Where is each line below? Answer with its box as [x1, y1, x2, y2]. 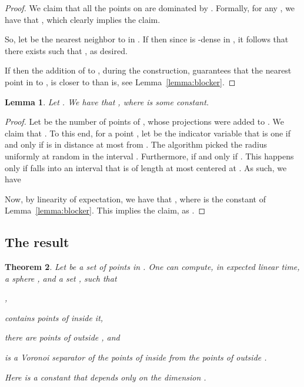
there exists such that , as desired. [5, 44, 128, 56]
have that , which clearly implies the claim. [5, 13, 161, 25]
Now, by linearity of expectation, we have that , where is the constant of [5, 192, 266, 205]
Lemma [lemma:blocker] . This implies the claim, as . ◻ [5, 204, 206, 216]
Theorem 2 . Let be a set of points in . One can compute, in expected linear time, [5, 261, 300, 273]
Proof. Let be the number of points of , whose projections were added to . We [5, 115, 284, 128]
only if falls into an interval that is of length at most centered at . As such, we [5, 161, 287, 174]
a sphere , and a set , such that [5, 272, 117, 284]
